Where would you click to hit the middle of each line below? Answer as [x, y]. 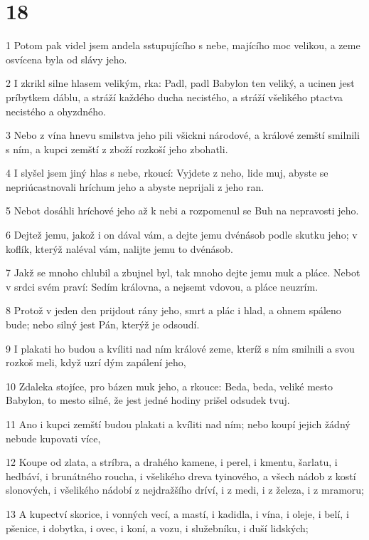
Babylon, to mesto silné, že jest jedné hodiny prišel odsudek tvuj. [148, 400]
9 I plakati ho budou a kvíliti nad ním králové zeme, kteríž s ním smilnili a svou [180, 348]
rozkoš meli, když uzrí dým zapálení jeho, [96, 362]
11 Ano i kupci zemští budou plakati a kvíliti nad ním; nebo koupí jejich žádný [178, 424]
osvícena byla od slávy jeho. [66, 59]
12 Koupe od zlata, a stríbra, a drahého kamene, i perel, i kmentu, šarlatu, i [172, 462]
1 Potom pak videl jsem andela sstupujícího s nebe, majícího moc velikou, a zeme [183, 45]
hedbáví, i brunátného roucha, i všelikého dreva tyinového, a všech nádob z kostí [181, 476]
